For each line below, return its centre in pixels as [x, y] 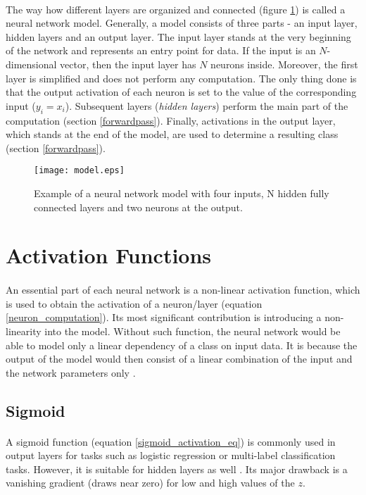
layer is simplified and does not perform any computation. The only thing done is [181, 78]
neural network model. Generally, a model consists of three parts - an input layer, [182, 23]
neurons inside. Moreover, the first [284, 64]
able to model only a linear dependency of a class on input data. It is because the [182, 345]
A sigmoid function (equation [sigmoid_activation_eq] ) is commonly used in [171, 441]
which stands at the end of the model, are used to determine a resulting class [172, 134]
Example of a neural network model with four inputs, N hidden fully [182, 193]
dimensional [31, 64]
